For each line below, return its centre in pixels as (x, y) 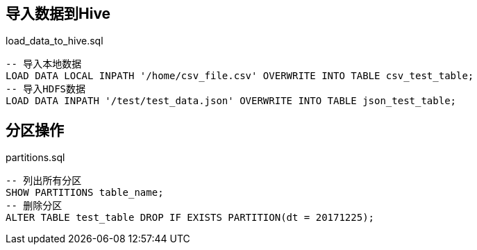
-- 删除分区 (34, 206)
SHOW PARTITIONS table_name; (85, 193)
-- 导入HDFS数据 (46, 89)
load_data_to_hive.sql (55, 41)
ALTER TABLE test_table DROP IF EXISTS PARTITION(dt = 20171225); (190, 218)
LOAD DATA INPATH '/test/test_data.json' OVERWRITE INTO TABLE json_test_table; (231, 101)
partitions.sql (35, 158)
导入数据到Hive (58, 14)
